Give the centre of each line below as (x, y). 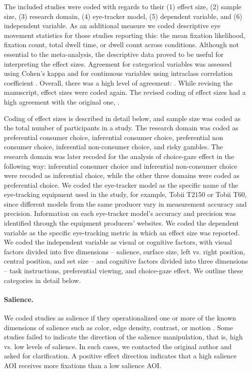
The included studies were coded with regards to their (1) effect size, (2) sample (123, 6)
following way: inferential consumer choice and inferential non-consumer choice (121, 166)
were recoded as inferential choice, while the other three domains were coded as (122, 175)
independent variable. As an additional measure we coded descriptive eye (112, 26)
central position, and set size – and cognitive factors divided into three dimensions (126, 261)
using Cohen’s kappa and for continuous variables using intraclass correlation (118, 73)
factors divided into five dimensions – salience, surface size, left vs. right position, (125, 251)
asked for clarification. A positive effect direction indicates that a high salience (120, 356)
